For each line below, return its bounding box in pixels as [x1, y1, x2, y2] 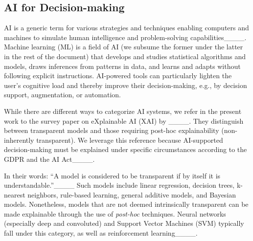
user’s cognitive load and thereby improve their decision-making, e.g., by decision [4, 80, 247, 90]
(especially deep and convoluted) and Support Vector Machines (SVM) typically [4, 218, 244, 228]
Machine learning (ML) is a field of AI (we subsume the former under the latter [4, 42, 243, 52]
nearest [4, 189, 25, 199]
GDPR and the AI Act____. [4, 153, 95, 164]
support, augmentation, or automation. [4, 89, 121, 100]
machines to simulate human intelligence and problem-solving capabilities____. [4, 32, 247, 42]
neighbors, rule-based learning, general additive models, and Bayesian [27, 189, 236, 199]
